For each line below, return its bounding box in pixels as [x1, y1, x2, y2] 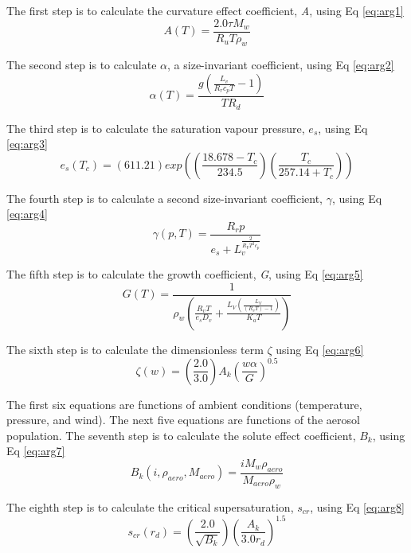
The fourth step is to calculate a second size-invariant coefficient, [6, 189, 323, 206]
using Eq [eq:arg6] [276, 341, 364, 357]
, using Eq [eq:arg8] [310, 498, 405, 515]
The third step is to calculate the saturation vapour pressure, [6, 119, 305, 136]
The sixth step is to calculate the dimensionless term [6, 341, 264, 357]
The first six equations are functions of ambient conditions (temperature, [6, 395, 362, 412]
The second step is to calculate [6, 56, 157, 73]
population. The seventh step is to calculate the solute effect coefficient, [6, 426, 356, 443]
